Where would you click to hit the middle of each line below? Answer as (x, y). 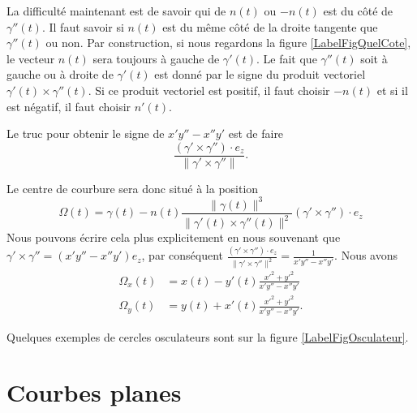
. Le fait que (287, 58)
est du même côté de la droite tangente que (270, 26)
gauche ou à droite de (60, 74)
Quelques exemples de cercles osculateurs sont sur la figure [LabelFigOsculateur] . (208, 336)
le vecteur (31, 58)
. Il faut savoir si (83, 26)
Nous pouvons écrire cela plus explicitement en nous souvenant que (174, 237)
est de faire (256, 133)
